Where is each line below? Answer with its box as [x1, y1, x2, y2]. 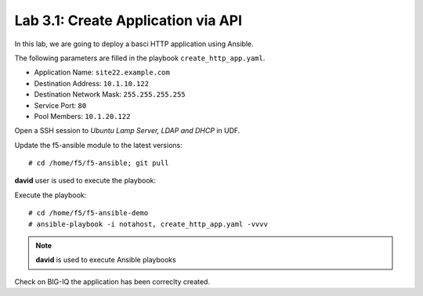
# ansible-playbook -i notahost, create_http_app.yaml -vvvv [28, 219, 268, 229]
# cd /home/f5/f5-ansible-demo [28, 208, 149, 218]
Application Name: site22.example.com [34, 67, 170, 78]
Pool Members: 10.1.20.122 [34, 111, 131, 121]
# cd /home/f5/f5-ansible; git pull [28, 159, 169, 168]
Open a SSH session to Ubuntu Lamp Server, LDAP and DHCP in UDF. [14, 126, 240, 135]
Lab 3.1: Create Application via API [14, 12, 243, 29]
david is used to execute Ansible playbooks [35, 255, 176, 265]
